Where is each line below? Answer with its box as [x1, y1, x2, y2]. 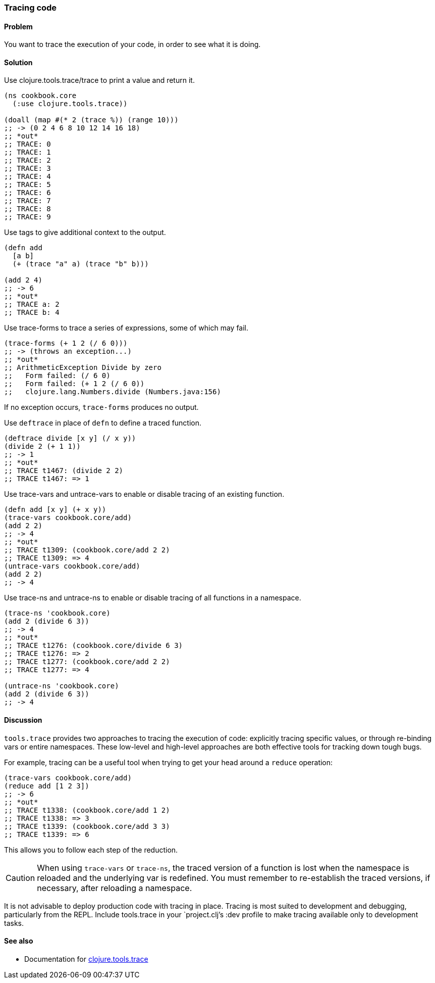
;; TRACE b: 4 [4, 308, 60, 317]
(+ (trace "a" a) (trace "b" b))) [12, 260, 149, 268]
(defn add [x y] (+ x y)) [4, 505, 106, 514]
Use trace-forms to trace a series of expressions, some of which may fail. [4, 323, 249, 333]
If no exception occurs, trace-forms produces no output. [4, 403, 199, 412]
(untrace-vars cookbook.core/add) [4, 562, 140, 571]
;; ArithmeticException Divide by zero [4, 363, 161, 372]
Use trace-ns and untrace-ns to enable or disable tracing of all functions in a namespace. [4, 593, 301, 602]
